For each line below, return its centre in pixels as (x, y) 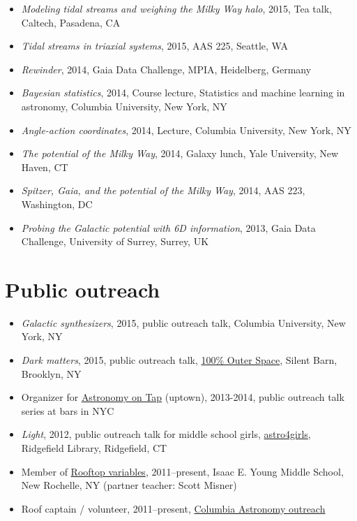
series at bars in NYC (68, 410)
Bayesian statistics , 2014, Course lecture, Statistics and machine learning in (183, 93)
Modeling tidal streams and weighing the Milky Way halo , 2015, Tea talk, (176, 8)
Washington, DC (57, 204)
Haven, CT (45, 167)
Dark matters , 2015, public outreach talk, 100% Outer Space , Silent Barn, (179, 360)
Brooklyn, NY (51, 373)
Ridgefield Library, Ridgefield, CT (94, 448)
